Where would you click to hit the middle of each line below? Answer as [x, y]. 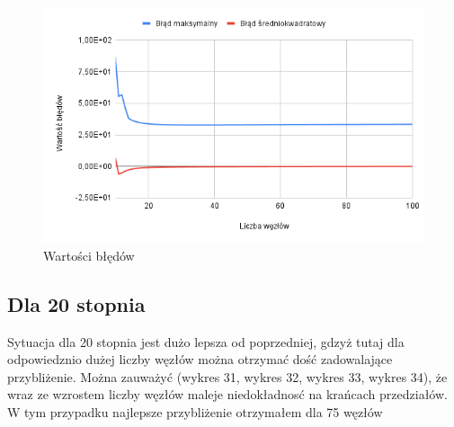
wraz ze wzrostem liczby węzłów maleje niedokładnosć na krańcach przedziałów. [227, 394]
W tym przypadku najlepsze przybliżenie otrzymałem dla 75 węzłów [195, 411]
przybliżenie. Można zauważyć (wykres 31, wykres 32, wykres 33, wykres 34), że [227, 376]
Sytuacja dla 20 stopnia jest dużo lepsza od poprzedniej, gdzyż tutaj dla [206, 341]
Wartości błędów [89, 255]
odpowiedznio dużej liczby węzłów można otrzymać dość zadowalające [200, 359]
